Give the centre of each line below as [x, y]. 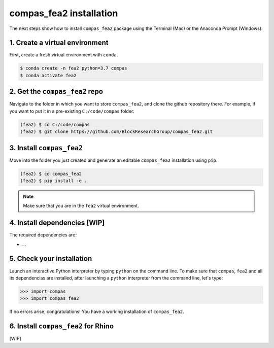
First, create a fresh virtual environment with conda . [64, 55]
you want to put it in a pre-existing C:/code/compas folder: [72, 111]
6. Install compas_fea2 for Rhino [62, 326]
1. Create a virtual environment [59, 43]
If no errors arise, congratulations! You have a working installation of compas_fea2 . [97, 311]
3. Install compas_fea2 [46, 148]
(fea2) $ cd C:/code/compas [55, 125]
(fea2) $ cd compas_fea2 [51, 173]
